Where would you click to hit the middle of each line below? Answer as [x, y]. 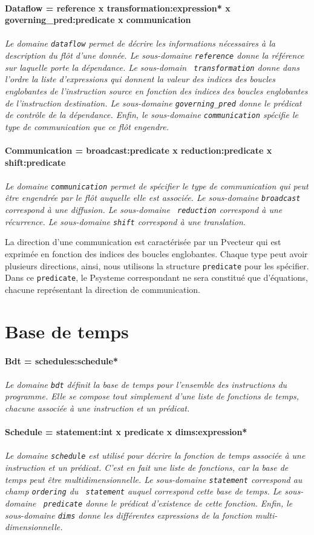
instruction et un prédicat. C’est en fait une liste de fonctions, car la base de [147, 467]
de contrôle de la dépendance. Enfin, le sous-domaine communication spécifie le [152, 115]
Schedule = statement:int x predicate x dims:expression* [126, 432]
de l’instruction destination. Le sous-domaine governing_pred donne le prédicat [153, 103]
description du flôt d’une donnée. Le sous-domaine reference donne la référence [155, 55]
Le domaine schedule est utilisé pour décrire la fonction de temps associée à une [155, 455]
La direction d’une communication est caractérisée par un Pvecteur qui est [143, 242]
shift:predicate [35, 162]
